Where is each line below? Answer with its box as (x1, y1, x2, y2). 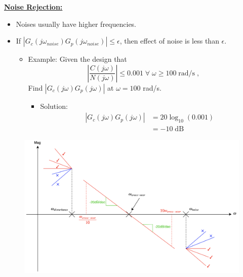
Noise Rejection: (4, 2, 63, 12)
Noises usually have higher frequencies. (16, 18, 137, 29)
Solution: (40, 100, 68, 111)
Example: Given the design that (28, 54, 127, 64)
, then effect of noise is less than (119, 35, 219, 46)
